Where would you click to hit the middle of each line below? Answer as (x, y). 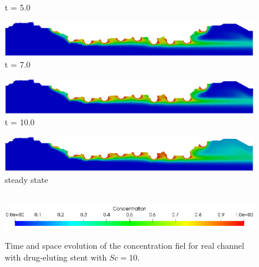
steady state (26, 179)
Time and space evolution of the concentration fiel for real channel (124, 246)
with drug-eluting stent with (56, 257)
